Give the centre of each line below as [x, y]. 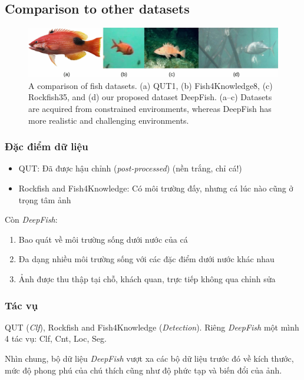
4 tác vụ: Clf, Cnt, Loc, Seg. [56, 338]
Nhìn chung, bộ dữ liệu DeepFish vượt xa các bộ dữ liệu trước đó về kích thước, [149, 358]
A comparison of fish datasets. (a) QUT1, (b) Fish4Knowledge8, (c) [151, 85]
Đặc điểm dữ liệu [47, 146]
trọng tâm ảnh [45, 199]
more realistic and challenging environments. [109, 120]
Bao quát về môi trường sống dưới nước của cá [103, 239]
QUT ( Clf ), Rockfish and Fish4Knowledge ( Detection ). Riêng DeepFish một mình [152, 327]
